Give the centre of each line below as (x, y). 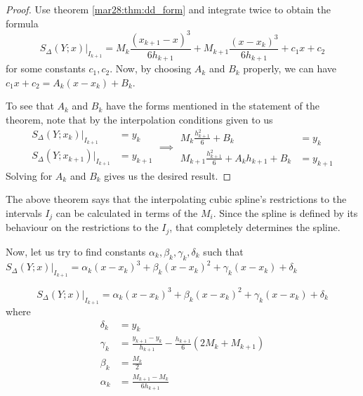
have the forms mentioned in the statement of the (213, 106)
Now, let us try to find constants (76, 251)
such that (223, 251)
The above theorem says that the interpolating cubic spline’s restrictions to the (176, 199)
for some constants (46, 68)
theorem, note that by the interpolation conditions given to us (139, 119)
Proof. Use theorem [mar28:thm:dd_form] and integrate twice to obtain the (168, 9)
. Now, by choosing (151, 68)
